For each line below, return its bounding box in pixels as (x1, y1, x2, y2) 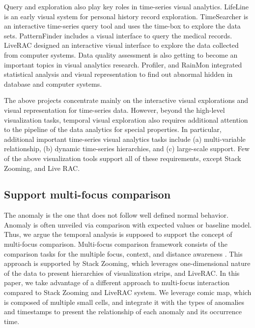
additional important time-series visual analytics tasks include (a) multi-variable (4, 133, 246, 144)
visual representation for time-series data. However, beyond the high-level (4, 104, 225, 115)
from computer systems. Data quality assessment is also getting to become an (4, 49, 238, 60)
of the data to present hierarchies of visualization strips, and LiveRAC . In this (4, 267, 240, 278)
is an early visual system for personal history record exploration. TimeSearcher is (4, 11, 249, 21)
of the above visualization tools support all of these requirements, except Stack (4, 153, 241, 163)
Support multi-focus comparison (4, 187, 171, 202)
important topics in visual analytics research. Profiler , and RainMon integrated (4, 59, 242, 69)
